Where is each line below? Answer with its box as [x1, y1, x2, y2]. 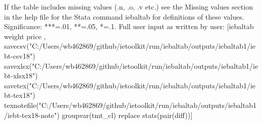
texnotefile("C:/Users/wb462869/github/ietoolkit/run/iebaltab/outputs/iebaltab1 [4, 99, 256, 110]
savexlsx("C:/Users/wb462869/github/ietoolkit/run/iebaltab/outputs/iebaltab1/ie [4, 60, 258, 71]
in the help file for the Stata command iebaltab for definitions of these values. [4, 11, 244, 22]
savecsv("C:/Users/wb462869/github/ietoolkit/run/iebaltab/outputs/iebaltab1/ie [4, 41, 256, 51]
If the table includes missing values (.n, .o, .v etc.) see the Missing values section [4, 2, 253, 12]
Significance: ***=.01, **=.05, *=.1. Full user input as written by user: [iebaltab [4, 21, 254, 32]
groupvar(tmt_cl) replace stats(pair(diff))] [62, 109, 193, 120]
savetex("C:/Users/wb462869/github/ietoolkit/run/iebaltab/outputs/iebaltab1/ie [4, 80, 256, 90]
